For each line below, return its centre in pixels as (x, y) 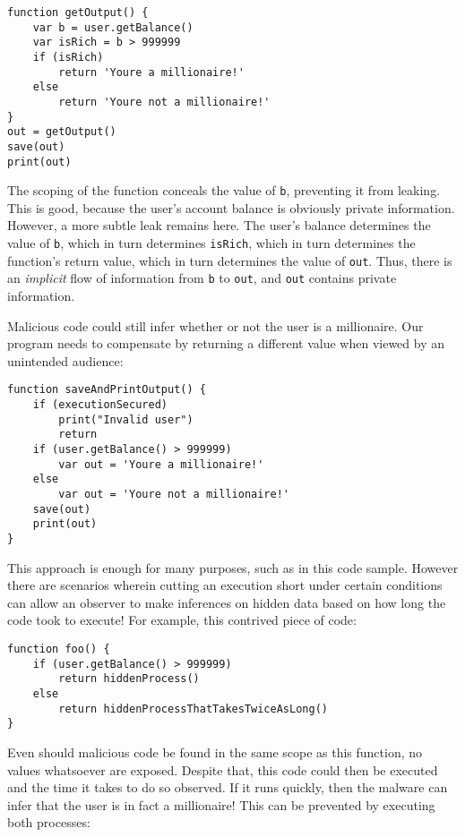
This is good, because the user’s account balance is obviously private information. (231, 207)
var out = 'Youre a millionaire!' (161, 464)
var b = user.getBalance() (113, 27)
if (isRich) (68, 57)
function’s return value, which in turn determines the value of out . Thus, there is (230, 260)
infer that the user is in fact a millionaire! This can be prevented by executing (221, 804)
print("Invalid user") (126, 419)
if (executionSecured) (100, 405)
